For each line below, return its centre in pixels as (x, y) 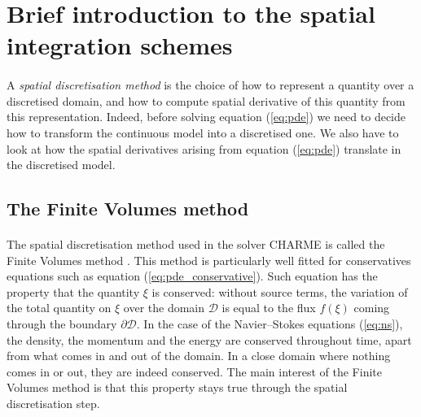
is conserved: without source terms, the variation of (280, 291)
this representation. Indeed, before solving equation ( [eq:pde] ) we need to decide (206, 117)
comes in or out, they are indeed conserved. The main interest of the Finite (194, 371)
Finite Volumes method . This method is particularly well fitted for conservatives (209, 260)
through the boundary (62, 324)
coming (372, 308)
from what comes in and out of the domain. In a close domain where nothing (199, 356)
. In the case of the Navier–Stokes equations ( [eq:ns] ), (270, 324)
